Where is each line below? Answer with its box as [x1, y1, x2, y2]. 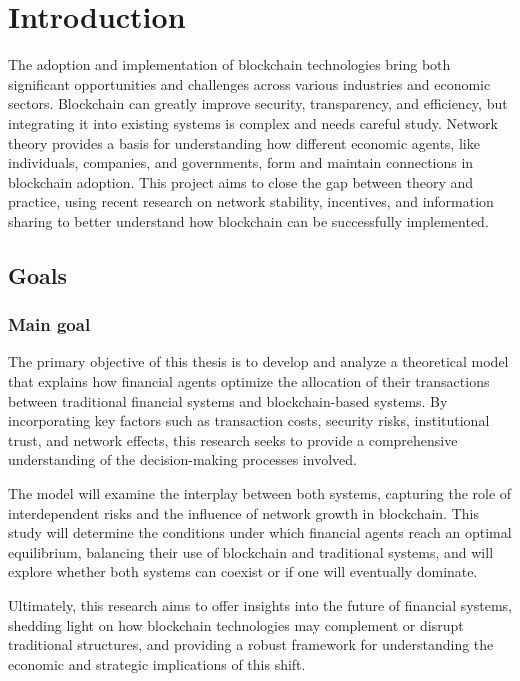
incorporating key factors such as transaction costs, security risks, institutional [8, 410, 490, 431]
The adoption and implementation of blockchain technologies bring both [8, 54, 451, 75]
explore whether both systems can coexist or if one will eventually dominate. [8, 561, 478, 582]
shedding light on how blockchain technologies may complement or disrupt [8, 614, 464, 635]
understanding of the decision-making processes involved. [8, 449, 357, 470]
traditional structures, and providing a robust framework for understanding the [8, 634, 494, 655]
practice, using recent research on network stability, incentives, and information [8, 191, 494, 212]
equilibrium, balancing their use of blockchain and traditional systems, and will [8, 541, 494, 562]
